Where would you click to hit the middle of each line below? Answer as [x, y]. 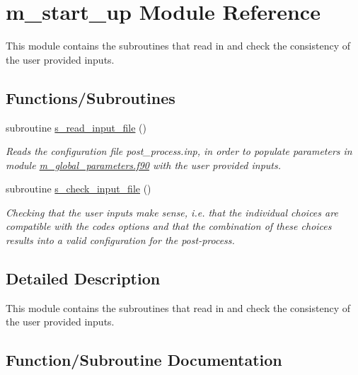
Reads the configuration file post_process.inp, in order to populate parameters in [179, 151]
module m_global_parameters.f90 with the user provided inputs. [144, 165]
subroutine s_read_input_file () [76, 127]
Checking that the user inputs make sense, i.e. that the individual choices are [172, 212]
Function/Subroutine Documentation [144, 360]
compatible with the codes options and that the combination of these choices [169, 226]
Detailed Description [83, 278]
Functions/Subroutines [91, 97]
